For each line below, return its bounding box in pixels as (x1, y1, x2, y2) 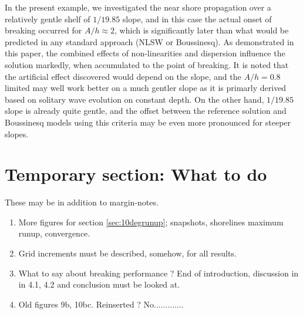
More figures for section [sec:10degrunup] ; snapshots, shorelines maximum (18, 215, 284, 228)
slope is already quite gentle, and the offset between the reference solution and (5, 104, 287, 117)
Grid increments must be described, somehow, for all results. (18, 247, 237, 259)
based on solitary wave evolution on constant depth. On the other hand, (5, 93, 264, 105)
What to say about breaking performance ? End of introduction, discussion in (18, 266, 299, 279)
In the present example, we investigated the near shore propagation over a (5, 1, 271, 13)
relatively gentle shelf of (5, 12, 90, 25)
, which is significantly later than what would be (115, 24, 289, 36)
